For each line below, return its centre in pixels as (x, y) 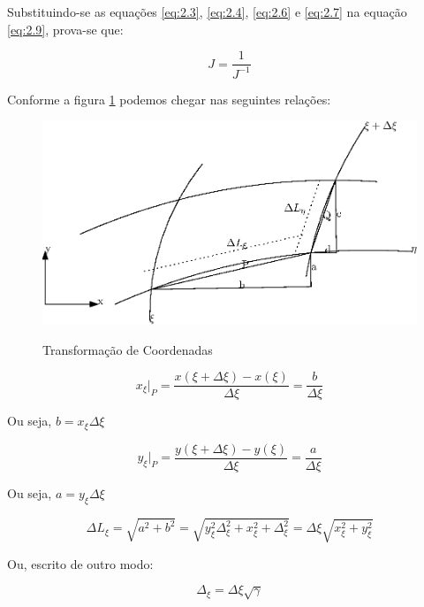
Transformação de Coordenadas (128, 349)
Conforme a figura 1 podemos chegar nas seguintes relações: (169, 99)
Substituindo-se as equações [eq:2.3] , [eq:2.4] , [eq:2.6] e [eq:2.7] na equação (207, 12)
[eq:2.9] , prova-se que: (65, 29)
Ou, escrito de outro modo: (80, 563)
